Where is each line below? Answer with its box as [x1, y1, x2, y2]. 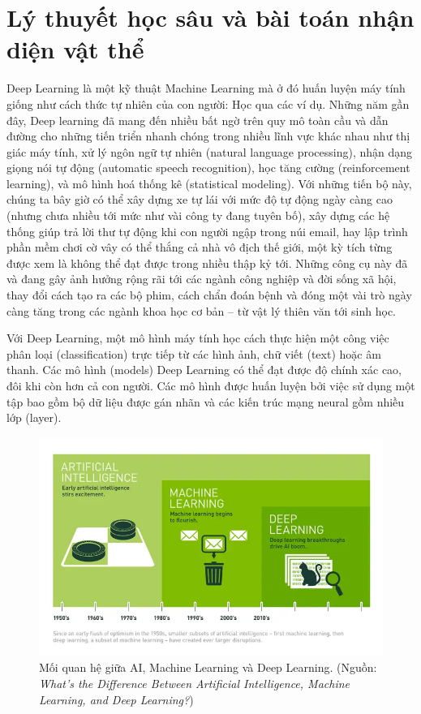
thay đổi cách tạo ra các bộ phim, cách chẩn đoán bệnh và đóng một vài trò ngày [6, 286, 412, 303]
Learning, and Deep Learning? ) [39, 690, 194, 708]
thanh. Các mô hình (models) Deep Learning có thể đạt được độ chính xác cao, [6, 361, 402, 378]
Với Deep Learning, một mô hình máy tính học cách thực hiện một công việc [6, 329, 389, 346]
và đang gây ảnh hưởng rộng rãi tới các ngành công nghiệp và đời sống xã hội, [6, 270, 397, 287]
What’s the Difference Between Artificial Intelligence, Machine [39, 674, 350, 691]
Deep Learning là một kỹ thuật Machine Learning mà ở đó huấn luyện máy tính [6, 80, 406, 97]
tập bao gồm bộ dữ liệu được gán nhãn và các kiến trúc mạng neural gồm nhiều [6, 393, 405, 410]
